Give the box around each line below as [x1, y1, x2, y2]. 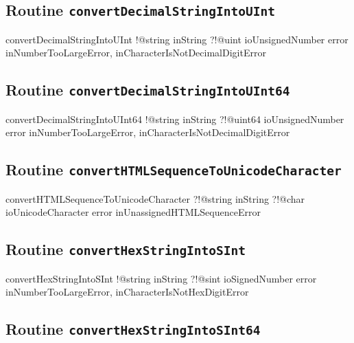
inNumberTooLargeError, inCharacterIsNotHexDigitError [5, 285, 249, 299]
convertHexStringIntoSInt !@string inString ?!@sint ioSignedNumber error [5, 271, 317, 285]
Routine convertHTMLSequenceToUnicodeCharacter [5, 159, 342, 180]
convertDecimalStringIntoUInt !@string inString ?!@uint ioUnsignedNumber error [5, 32, 349, 46]
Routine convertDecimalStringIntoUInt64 [5, 79, 290, 100]
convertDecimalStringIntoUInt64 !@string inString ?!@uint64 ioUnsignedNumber [5, 111, 344, 126]
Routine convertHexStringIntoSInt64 [5, 318, 261, 340]
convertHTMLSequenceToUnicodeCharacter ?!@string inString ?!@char [5, 191, 305, 206]
